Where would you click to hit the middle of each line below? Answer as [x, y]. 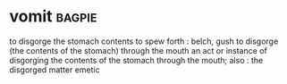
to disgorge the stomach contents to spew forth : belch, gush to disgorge [144, 41]
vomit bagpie [53, 17]
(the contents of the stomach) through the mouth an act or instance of [139, 50]
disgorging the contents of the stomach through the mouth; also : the [136, 60]
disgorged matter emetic [55, 70]
